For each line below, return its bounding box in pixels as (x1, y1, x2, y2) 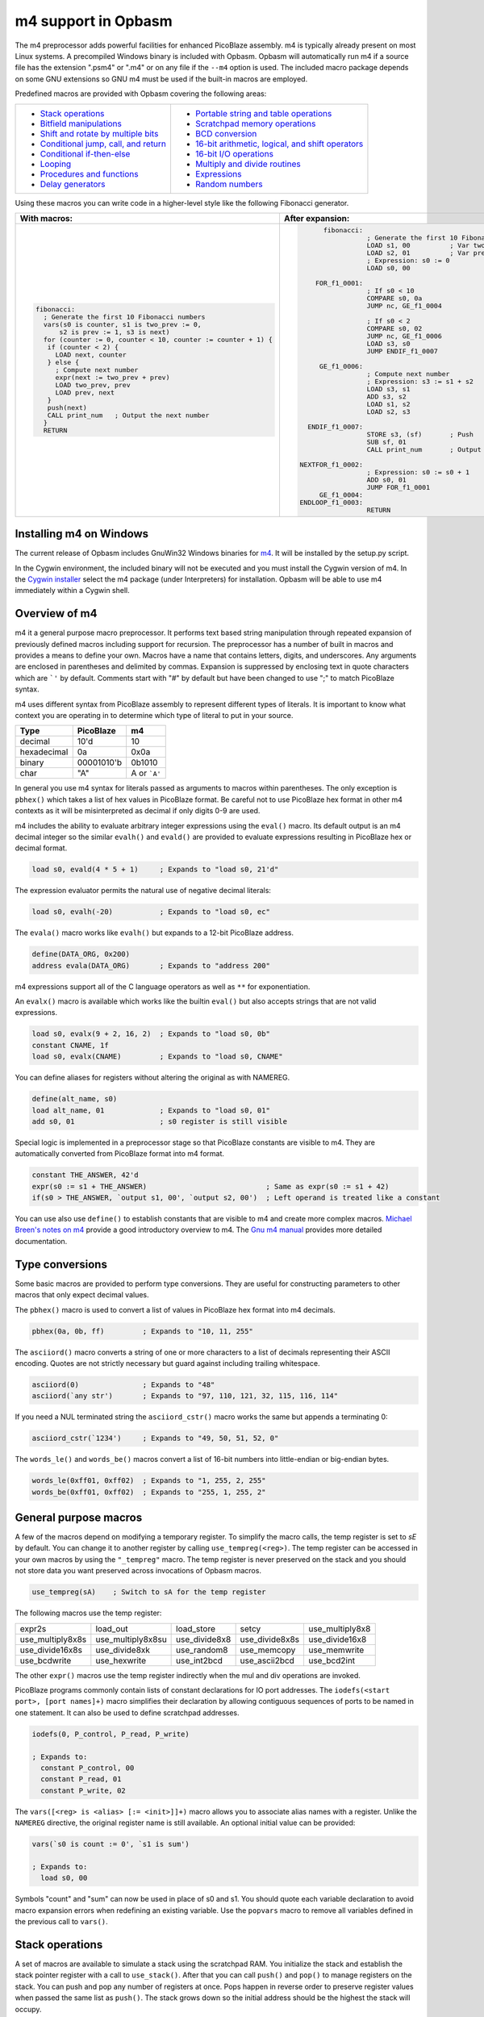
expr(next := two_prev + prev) (55, 374, 170, 382)
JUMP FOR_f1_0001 (366, 482, 431, 491)
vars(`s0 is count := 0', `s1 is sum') (31, 1840, 190, 1849)
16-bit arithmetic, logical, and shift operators (194, 138, 364, 149)
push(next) (47, 403, 88, 412)
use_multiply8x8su (95, 1634, 167, 1645)
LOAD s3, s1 (366, 384, 411, 393)
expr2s (19, 1622, 47, 1634)
